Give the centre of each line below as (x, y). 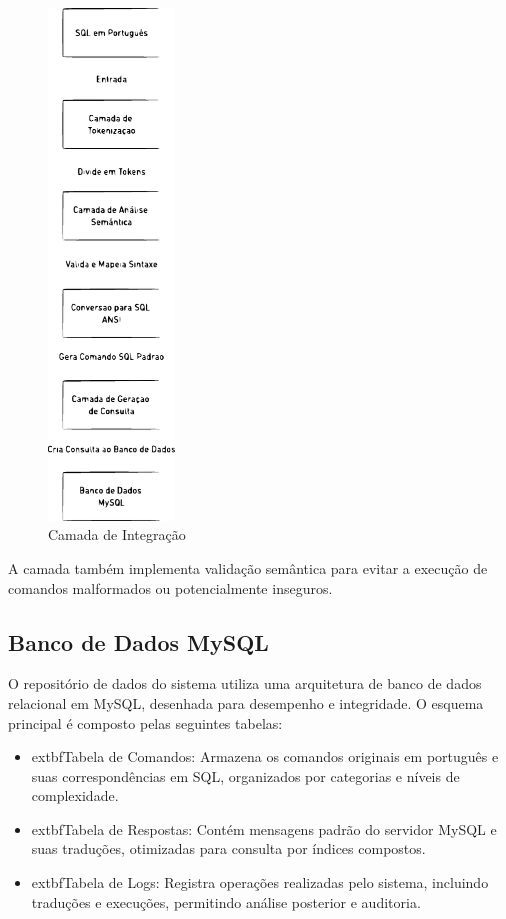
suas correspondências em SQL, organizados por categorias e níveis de (245, 775)
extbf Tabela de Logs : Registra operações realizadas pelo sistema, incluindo (260, 882)
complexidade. (75, 795)
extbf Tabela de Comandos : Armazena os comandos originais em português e (265, 756)
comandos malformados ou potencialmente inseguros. (170, 587)
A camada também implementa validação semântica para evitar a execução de (248, 567)
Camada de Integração (117, 534)
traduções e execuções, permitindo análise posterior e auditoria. (226, 901)
